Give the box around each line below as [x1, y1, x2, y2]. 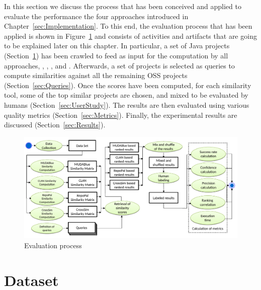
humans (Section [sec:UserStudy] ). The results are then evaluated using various [4, 99, 249, 110]
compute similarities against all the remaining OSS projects [4, 70, 188, 81]
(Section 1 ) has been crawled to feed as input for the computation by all [4, 50, 228, 60]
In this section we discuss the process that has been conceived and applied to [4, 1, 241, 11]
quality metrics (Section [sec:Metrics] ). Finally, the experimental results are [4, 109, 237, 120]
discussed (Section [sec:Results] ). [4, 119, 106, 130]
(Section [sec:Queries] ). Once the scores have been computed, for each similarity [4, 80, 251, 90]
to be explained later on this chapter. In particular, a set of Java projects [4, 40, 230, 51]
